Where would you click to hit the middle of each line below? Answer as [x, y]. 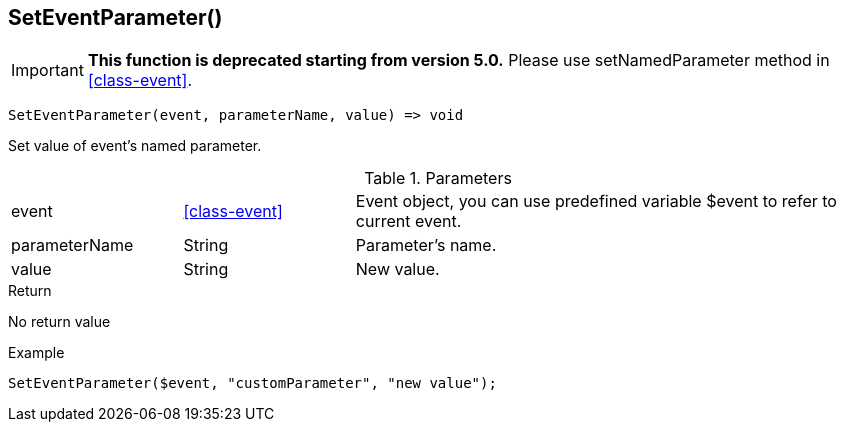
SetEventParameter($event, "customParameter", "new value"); [252, 383]
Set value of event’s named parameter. [135, 146]
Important [47, 70]
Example [36, 353]
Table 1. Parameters [438, 178]
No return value [59, 322]
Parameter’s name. [426, 245]
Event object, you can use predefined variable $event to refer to [596, 201]
